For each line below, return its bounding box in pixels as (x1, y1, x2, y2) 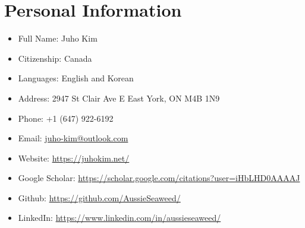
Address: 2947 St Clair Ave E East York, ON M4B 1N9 (18, 91, 220, 104)
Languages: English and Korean (18, 72, 134, 84)
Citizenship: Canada (18, 52, 92, 64)
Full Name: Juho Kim (18, 32, 98, 45)
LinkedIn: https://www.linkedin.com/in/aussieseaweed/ (18, 211, 221, 224)
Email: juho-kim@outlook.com (18, 132, 128, 144)
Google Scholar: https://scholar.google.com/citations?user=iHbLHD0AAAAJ (18, 172, 300, 184)
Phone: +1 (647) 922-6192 (18, 112, 114, 124)
